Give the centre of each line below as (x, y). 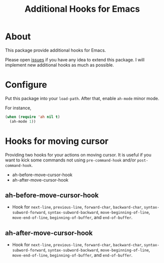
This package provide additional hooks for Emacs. (56, 50)
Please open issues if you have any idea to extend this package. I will (75, 59)
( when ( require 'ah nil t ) (33, 117)
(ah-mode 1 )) (23, 121)
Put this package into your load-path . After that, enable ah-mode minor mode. (82, 98)
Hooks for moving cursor (57, 141)
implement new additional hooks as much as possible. (59, 65)
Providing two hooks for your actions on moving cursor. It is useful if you (78, 155)
